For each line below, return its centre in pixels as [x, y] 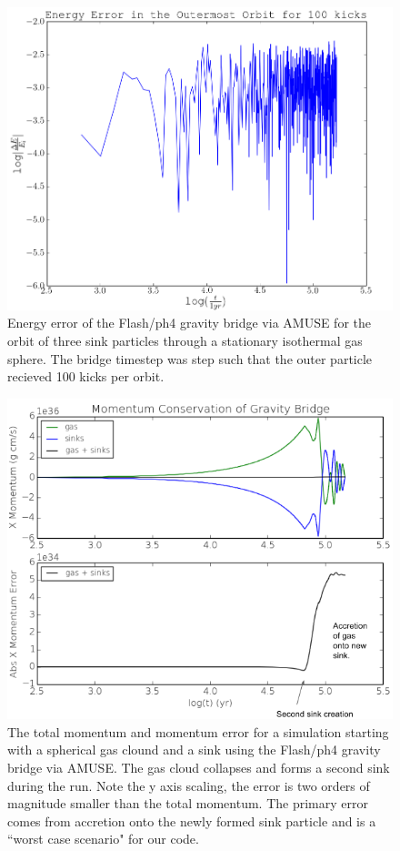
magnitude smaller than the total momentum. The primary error [188, 803]
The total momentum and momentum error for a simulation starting [198, 731]
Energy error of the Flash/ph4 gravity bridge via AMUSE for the [189, 323]
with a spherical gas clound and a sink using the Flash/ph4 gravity [194, 750]
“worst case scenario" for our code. [103, 839]
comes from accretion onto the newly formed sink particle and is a [192, 821]
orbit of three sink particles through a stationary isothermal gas [185, 341]
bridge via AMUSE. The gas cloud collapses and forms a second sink [199, 768]
